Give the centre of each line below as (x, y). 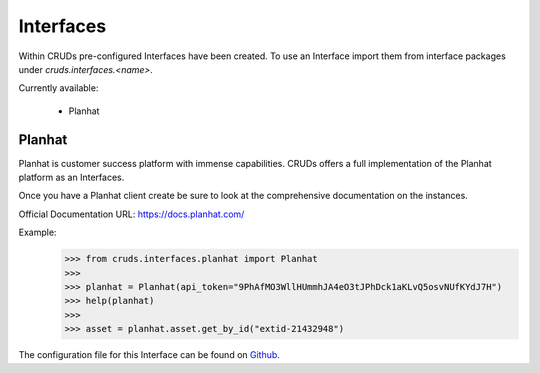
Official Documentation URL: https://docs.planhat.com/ (131, 214)
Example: (37, 232)
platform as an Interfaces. (71, 177)
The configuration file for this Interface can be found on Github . (149, 355)
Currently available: (58, 88)
